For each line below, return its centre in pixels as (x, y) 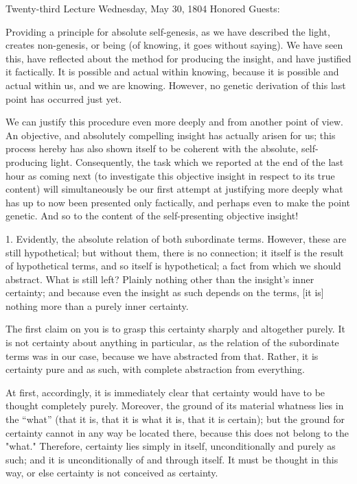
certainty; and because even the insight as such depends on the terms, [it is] (165, 292)
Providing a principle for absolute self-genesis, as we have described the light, (168, 31)
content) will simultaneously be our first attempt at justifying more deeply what (174, 189)
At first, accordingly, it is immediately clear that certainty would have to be (165, 392)
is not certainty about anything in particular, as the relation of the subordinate (172, 342)
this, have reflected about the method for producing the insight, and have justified (178, 58)
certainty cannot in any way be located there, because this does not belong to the (177, 432)
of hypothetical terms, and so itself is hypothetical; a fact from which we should (173, 266)
